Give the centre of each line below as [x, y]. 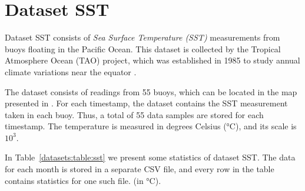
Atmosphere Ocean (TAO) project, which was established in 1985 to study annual [152, 60]
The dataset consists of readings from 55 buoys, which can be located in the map [151, 91]
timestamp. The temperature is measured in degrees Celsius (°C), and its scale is [151, 126]
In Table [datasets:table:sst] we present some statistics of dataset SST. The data [150, 157]
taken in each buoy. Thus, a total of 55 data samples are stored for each [134, 114]
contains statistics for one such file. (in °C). [83, 180]
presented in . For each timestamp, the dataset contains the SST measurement [146, 103]
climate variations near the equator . [71, 71]
